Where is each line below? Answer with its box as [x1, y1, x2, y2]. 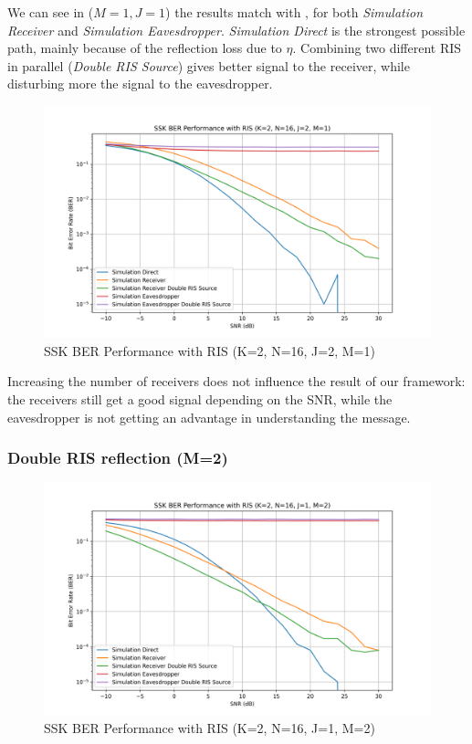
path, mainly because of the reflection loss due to [7, 38, 282, 58]
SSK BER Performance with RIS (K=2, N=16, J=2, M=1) [44, 341, 375, 360]
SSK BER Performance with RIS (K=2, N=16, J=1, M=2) [44, 718, 375, 738]
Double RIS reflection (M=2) [7, 446, 228, 469]
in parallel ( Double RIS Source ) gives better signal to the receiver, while [7, 56, 410, 75]
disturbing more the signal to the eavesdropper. [7, 74, 273, 93]
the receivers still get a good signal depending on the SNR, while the [7, 389, 393, 408]
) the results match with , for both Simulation [165, 3, 424, 21]
